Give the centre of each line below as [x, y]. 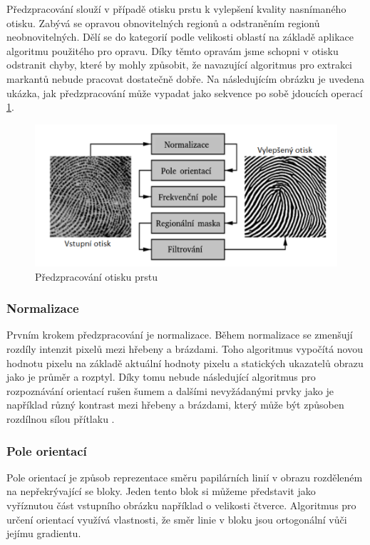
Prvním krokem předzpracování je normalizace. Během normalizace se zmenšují [180, 335]
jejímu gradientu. [44, 533]
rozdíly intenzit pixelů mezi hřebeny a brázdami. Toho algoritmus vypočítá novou [185, 349]
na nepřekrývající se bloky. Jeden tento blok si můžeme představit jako [161, 491]
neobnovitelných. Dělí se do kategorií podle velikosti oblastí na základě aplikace [180, 37]
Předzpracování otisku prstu [96, 276]
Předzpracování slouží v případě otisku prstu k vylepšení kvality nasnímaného [176, 9]
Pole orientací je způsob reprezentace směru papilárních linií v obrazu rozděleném [185, 477]
